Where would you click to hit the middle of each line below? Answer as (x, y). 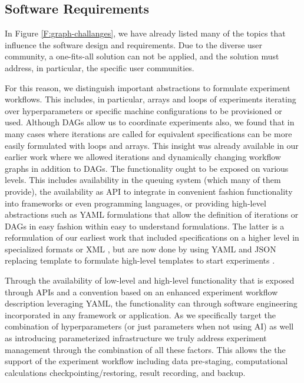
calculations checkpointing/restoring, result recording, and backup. (125, 372)
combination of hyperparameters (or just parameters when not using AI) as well (149, 326)
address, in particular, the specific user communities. (100, 67)
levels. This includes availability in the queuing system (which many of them (143, 180)
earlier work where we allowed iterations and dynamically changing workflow (143, 157)
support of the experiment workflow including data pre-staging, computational (146, 361)
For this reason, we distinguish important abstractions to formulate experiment (148, 87)
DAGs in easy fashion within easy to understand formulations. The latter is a (145, 226)
